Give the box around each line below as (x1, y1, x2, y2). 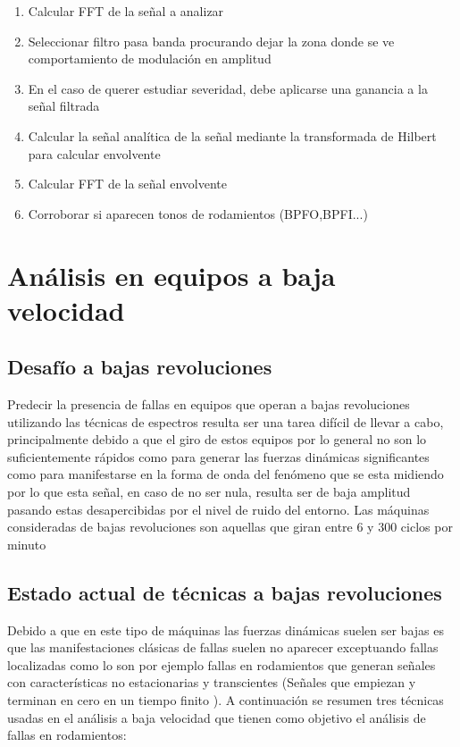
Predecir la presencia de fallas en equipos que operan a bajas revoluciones (7, 395, 410, 414)
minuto (7, 534, 46, 553)
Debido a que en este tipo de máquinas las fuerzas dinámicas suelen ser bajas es (7, 620, 444, 639)
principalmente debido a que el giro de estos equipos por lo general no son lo (7, 430, 427, 449)
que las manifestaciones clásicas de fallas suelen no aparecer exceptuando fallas (7, 638, 439, 657)
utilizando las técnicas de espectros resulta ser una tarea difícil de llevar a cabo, (7, 412, 444, 431)
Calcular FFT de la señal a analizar (28, 2, 224, 20)
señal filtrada (28, 97, 100, 115)
